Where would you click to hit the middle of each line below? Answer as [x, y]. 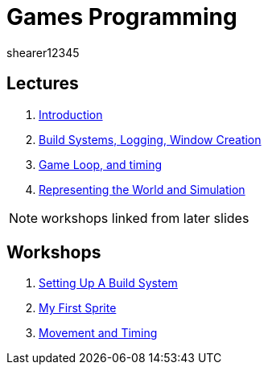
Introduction [71, 114]
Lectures [43, 84]
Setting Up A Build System [108, 283]
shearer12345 [43, 52]
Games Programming [122, 17]
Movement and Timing [98, 333]
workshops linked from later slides [145, 218]
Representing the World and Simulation [142, 189]
